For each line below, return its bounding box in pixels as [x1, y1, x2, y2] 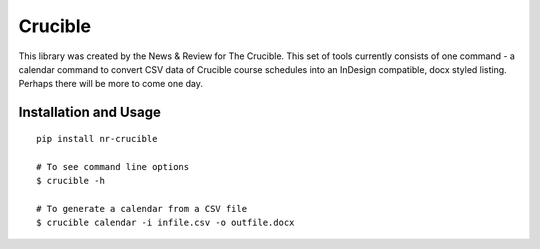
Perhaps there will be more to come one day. [18, 78, 204, 90]
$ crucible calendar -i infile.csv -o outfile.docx [36, 217, 295, 229]
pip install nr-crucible [36, 133, 158, 144]
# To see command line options [36, 161, 190, 172]
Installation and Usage [18, 104, 162, 121]
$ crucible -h [36, 175, 105, 186]
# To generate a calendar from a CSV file [36, 203, 248, 214]
